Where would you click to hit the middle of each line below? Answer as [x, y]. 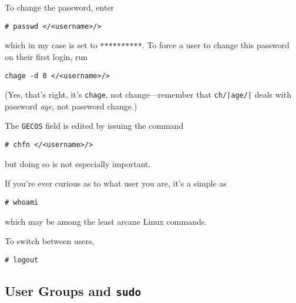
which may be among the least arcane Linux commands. [106, 221]
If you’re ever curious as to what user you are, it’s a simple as [116, 183]
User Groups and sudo [73, 290]
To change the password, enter [60, 7]
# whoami [22, 202]
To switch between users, [50, 241]
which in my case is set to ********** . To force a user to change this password [147, 45]
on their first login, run [46, 56]
